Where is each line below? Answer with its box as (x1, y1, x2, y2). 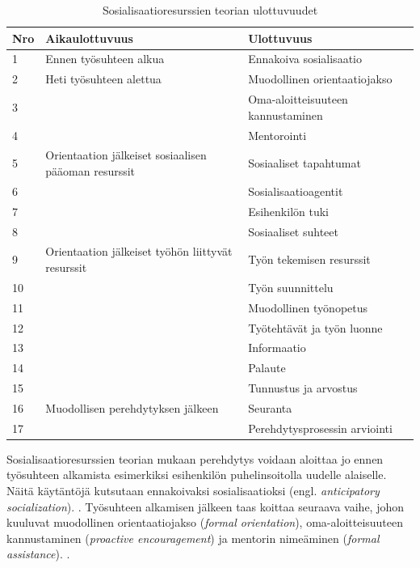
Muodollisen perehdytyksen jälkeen (45, 399, 219, 416)
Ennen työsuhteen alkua (45, 50, 165, 67)
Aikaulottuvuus (45, 29, 133, 46)
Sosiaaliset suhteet (248, 223, 338, 239)
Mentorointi (248, 126, 307, 143)
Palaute (248, 359, 286, 376)
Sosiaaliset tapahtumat (248, 155, 361, 172)
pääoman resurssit (45, 163, 136, 179)
